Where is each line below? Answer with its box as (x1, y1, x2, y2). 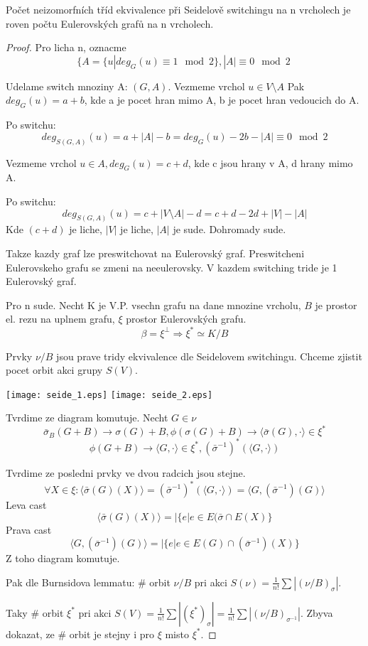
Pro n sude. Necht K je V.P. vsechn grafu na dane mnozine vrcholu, (6, 297, 301, 312)
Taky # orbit (6, 605, 64, 620)
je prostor (315, 297, 357, 312)
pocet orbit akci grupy (6, 362, 103, 377)
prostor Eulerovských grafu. (126, 311, 247, 326)
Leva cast (6, 497, 47, 512)
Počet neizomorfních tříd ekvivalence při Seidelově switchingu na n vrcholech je (6, 2, 351, 16)
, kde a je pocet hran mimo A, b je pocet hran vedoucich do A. (84, 92, 359, 107)
